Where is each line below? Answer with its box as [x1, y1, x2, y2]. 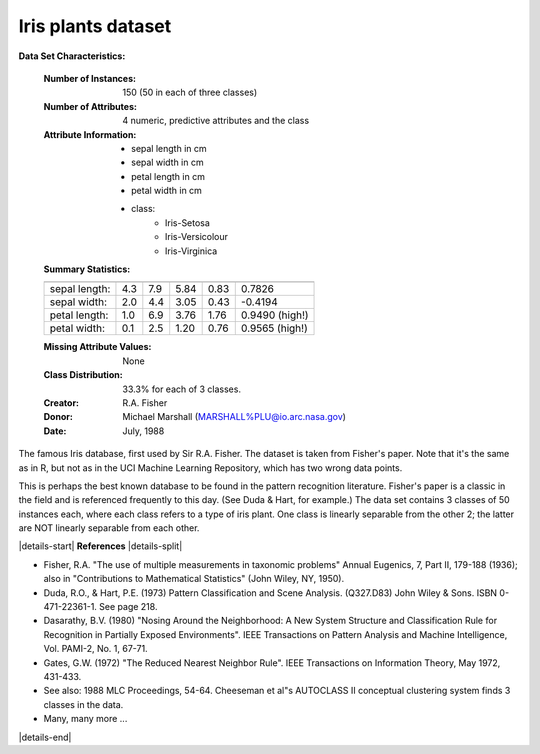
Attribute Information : [43, 128, 137, 140]
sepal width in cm [131, 156, 204, 169]
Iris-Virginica [165, 245, 218, 257]
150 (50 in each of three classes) [122, 86, 258, 99]
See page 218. [98, 601, 158, 613]
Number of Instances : [43, 72, 137, 84]
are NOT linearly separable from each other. [18, 522, 200, 534]
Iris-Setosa [165, 216, 210, 229]
